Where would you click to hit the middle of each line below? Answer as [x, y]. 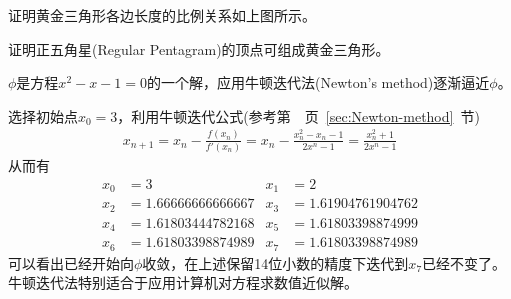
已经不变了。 [464, 262]
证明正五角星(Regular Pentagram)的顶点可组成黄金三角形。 [199, 48]
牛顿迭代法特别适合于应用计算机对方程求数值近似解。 [183, 282]
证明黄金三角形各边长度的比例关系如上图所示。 [162, 15]
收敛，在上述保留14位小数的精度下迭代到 [275, 262]
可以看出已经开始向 [71, 262]
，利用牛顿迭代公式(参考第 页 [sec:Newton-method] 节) [298, 115]
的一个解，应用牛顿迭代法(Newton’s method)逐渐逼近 [318, 82]
